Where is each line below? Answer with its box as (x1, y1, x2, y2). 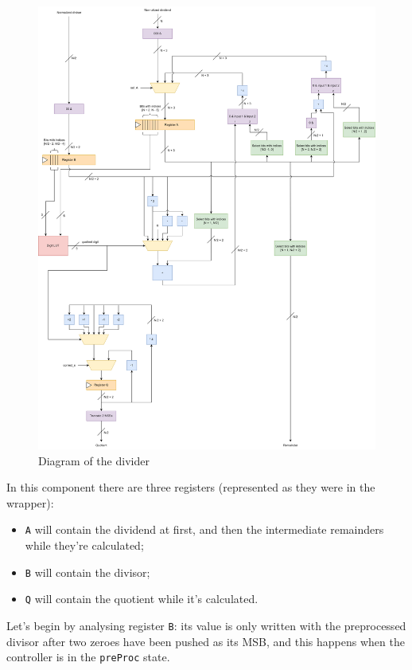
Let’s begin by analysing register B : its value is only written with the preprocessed (6, 617, 406, 633)
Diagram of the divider (38, 452, 150, 468)
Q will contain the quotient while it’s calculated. (25, 590, 258, 607)
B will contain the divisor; (25, 563, 150, 580)
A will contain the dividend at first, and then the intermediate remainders (25, 521, 384, 538)
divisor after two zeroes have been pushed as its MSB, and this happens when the (6, 633, 405, 649)
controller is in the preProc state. (6, 648, 170, 665)
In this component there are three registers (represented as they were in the (6, 479, 375, 496)
